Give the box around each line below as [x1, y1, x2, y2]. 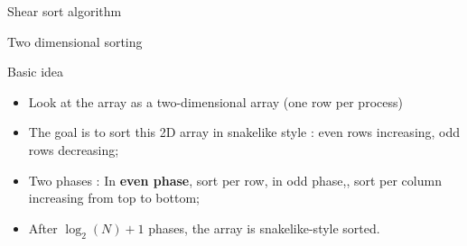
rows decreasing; [28, 140, 119, 159]
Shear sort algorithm [7, 2, 122, 20]
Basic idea [7, 62, 64, 81]
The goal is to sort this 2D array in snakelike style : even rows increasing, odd [28, 123, 461, 141]
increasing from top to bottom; [28, 188, 200, 207]
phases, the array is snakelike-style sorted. [148, 218, 380, 237]
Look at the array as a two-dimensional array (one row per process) [28, 92, 403, 111]
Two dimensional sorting [7, 32, 143, 50]
